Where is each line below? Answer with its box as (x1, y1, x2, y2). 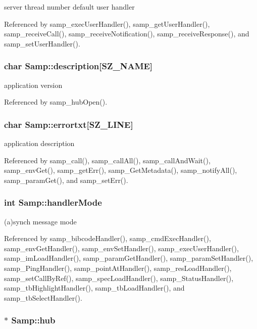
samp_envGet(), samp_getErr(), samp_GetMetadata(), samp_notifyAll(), (4, 165, 237, 175)
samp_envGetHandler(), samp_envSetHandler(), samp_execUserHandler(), (4, 243, 239, 253)
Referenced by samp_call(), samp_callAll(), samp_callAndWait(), (4, 155, 211, 165)
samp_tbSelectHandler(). (4, 292, 82, 303)
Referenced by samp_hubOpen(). (4, 97, 108, 107)
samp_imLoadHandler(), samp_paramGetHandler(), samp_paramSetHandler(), (4, 253, 253, 263)
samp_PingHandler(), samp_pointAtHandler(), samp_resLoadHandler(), (4, 262, 232, 273)
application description (4, 138, 75, 148)
